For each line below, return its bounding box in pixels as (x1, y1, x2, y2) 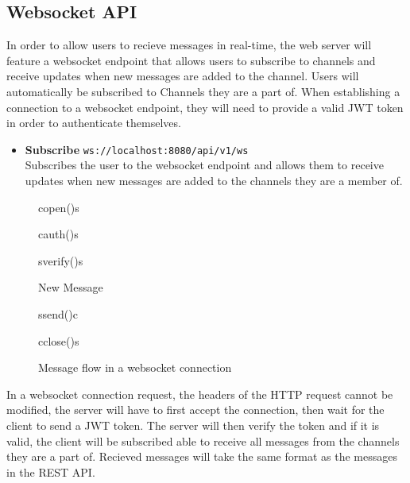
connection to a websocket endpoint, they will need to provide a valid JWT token (6, 99, 404, 115)
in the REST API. (6, 463, 95, 480)
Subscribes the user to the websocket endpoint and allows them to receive (25, 156, 384, 173)
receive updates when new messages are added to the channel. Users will (6, 68, 359, 84)
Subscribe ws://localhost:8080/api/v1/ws (25, 141, 249, 157)
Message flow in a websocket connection (38, 359, 232, 376)
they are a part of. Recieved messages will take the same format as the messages (6, 448, 397, 465)
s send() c (38, 305, 78, 322)
